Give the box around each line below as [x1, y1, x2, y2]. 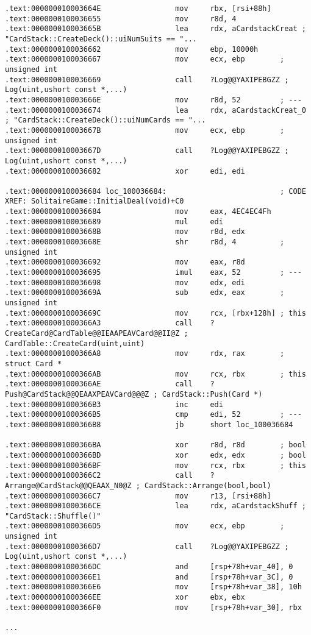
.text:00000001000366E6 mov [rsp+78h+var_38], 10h [5, 583, 302, 592]
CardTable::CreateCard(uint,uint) [5, 339, 145, 348]
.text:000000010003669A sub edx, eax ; [5, 288, 285, 297]
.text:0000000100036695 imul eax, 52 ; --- [5, 268, 302, 277]
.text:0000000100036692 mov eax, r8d [5, 258, 245, 267]
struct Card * [5, 359, 62, 368]
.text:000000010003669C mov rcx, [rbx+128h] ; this [5, 308, 306, 317]
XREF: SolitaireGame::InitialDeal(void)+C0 [5, 197, 184, 206]
